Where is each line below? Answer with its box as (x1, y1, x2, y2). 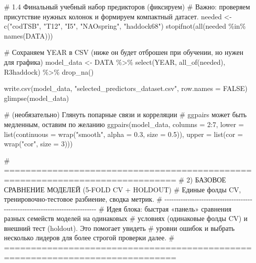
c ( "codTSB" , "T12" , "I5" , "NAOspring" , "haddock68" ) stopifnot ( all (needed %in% (4, 21, 246, 31)
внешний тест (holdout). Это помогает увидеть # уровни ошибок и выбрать (4, 222, 235, 233)
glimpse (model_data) (4, 92, 69, 103)
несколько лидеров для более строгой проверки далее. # (4, 232, 174, 243)
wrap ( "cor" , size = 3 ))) (4, 138, 73, 149)
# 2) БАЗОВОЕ (178, 174, 226, 184)
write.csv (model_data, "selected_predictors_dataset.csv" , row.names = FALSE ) (4, 83, 248, 93)
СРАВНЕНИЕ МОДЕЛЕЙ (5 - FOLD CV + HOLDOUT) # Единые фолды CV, (4, 184, 241, 194)
